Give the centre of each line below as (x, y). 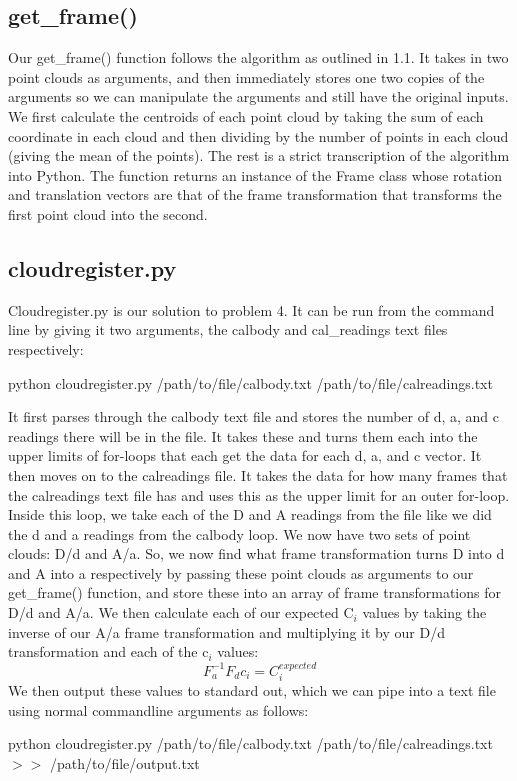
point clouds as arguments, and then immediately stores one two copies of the (246, 76)
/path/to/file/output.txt (124, 762)
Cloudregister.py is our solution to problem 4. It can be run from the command (251, 309)
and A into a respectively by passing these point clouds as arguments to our (241, 572)
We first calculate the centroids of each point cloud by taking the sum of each (246, 115)
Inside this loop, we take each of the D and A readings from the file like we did (250, 514)
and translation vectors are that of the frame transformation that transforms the (255, 194)
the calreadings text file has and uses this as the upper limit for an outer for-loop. (259, 494)
